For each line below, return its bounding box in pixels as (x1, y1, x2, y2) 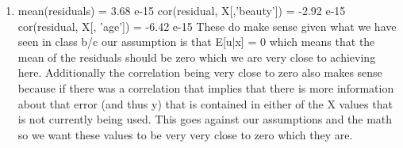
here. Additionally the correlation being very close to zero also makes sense (17, 64, 382, 81)
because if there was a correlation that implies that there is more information (17, 79, 394, 96)
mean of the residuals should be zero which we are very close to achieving (17, 48, 376, 65)
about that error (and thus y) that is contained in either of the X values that (17, 95, 393, 112)
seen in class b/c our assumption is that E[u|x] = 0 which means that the (17, 33, 375, 50)
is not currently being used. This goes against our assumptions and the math (17, 111, 393, 127)
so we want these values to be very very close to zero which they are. (17, 126, 353, 142)
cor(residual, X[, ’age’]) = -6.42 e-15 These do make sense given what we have (17, 17, 397, 34)
